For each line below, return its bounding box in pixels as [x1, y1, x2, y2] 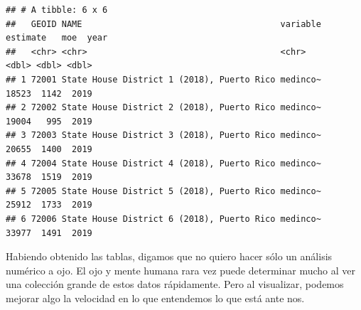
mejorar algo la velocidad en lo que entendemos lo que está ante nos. [6, 290, 305, 305]
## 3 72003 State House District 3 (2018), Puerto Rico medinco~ [6, 130, 321, 141]
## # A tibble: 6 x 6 [6, 5, 108, 15]
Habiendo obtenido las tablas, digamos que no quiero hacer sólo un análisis [6, 249, 333, 264]
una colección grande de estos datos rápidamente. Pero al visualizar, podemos [6, 277, 344, 292]
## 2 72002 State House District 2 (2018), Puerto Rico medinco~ [6, 102, 321, 113]
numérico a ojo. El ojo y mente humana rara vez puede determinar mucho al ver [6, 262, 355, 277]
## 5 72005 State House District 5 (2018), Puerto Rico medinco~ [6, 186, 321, 196]
